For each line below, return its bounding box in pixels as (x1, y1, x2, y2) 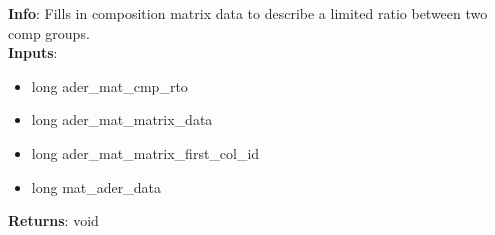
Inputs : (8, 42, 58, 63)
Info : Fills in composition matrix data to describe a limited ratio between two (8, 3, 488, 23)
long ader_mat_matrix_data (31, 109, 213, 130)
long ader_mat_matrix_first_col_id (31, 142, 260, 163)
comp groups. (8, 22, 90, 43)
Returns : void (8, 210, 99, 231)
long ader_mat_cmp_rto (31, 75, 188, 96)
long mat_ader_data (31, 176, 161, 197)
